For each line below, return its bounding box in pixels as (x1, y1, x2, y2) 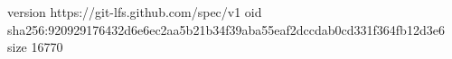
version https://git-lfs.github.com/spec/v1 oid (7, 3, 262, 21)
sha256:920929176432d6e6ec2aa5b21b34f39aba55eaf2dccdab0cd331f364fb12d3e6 (7, 20, 445, 38)
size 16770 (7, 38, 63, 56)
